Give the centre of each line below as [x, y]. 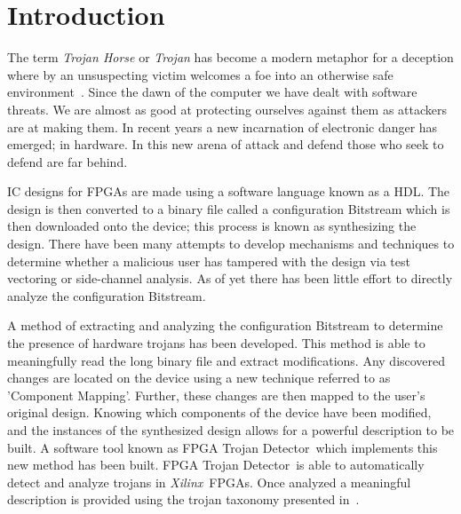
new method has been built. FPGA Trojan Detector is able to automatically [216, 465]
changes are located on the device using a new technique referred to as [199, 378]
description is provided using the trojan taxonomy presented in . [183, 499]
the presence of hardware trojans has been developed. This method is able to [216, 343]
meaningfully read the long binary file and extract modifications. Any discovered [227, 360]
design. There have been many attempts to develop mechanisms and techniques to [231, 244]
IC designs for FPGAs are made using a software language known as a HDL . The [229, 191]
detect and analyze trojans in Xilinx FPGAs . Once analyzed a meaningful [209, 482]
